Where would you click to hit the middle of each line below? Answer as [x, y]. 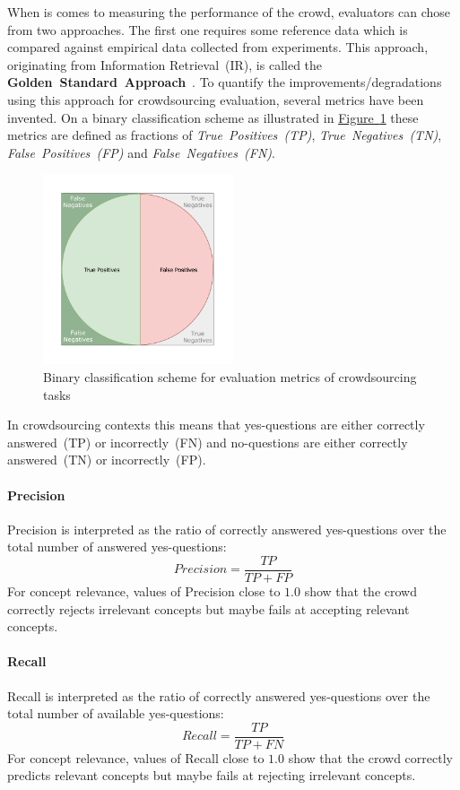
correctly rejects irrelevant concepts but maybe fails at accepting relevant [208, 608]
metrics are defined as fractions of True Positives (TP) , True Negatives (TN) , [225, 135]
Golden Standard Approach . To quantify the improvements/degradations [225, 82]
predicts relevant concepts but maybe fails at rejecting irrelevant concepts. [212, 775]
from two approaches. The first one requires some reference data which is [208, 29]
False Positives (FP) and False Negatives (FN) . [141, 152]
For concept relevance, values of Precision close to [144, 590]
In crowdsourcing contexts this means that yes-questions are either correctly [216, 425]
